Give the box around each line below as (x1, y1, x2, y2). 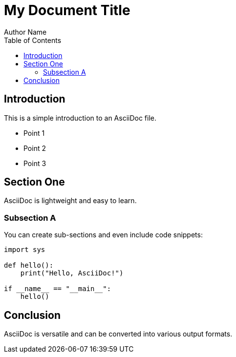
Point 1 (23, 128, 45, 137)
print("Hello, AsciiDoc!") (20, 269, 124, 277)
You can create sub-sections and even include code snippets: (4, 231, 203, 239)
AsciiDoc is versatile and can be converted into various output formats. (4, 330, 233, 338)
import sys (4, 246, 45, 254)
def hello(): (4, 261, 54, 270)
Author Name (4, 27, 47, 36)
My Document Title (4, 2, 130, 19)
